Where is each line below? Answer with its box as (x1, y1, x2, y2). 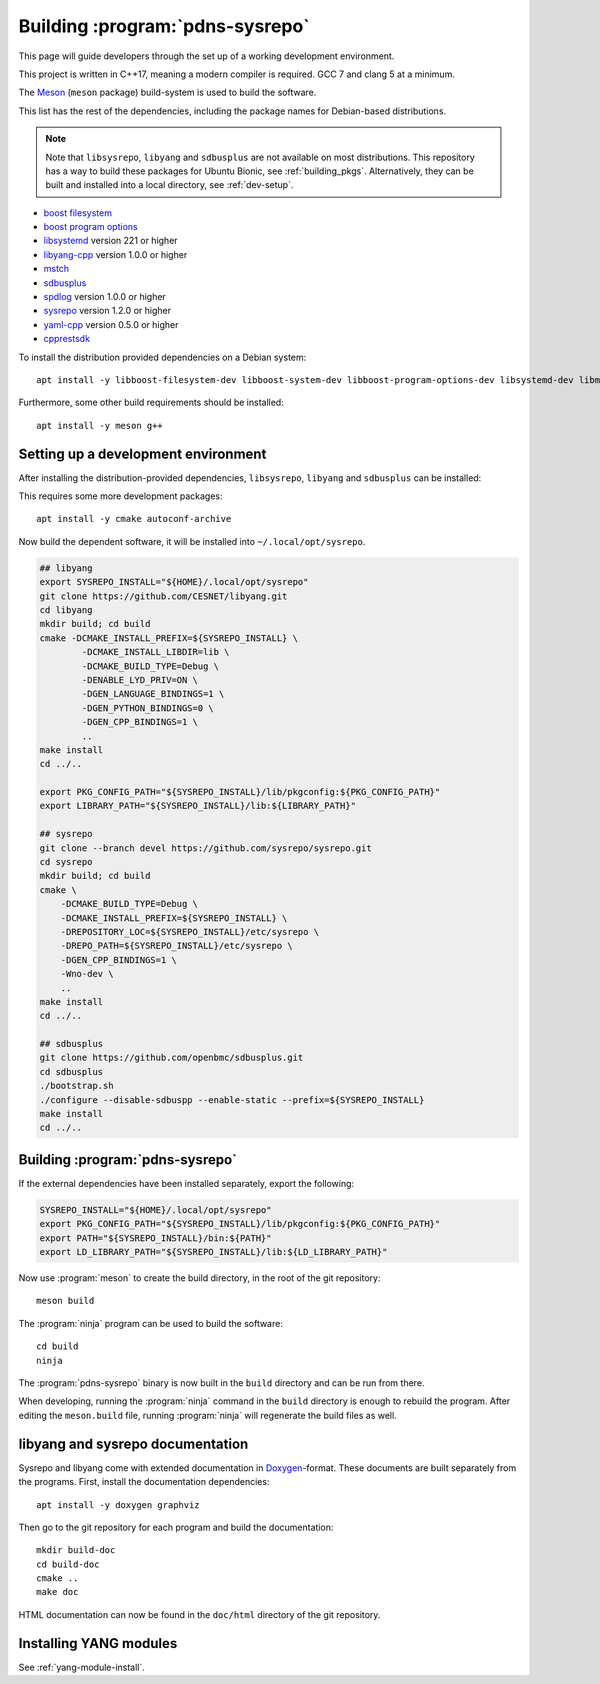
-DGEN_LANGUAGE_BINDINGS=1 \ (81, 688, 225, 700)
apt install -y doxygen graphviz (36, 1499, 200, 1510)
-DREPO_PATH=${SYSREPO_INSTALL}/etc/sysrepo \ (60, 940, 294, 952)
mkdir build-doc (36, 1545, 116, 1556)
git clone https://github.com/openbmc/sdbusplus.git (39, 1052, 304, 1064)
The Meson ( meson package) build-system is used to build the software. (18, 86, 317, 99)
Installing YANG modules (18, 1635, 178, 1652)
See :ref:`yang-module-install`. (18, 1661, 145, 1673)
